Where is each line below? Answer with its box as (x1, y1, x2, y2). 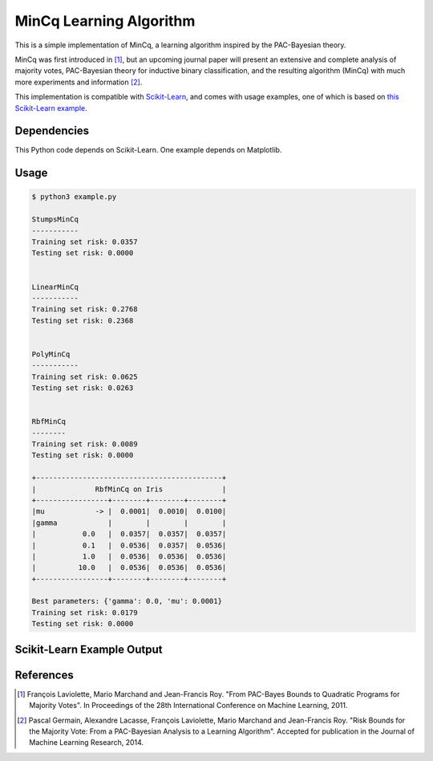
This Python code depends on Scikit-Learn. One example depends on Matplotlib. (14, 145, 282, 155)
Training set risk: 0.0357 (31, 237, 138, 246)
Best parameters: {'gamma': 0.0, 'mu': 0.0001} (31, 596, 222, 606)
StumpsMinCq (31, 215, 79, 224)
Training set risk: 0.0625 (31, 372, 138, 381)
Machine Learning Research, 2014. (29, 738, 144, 747)
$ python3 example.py (31, 193, 117, 201)
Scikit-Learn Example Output (14, 642, 163, 656)
